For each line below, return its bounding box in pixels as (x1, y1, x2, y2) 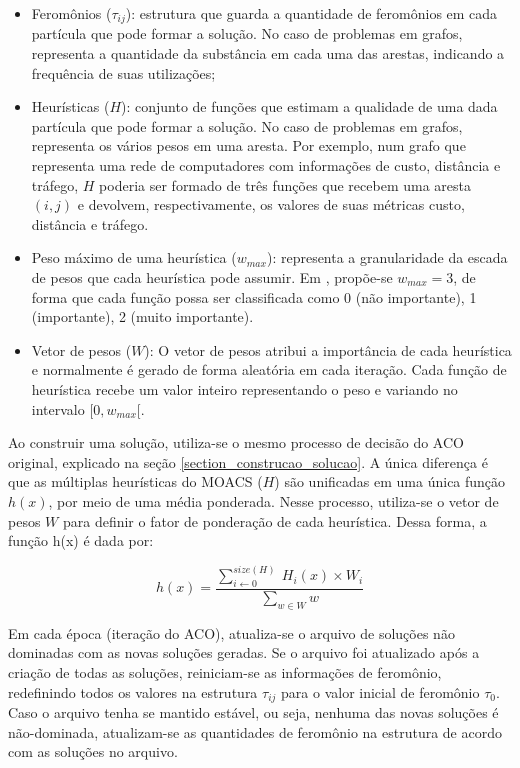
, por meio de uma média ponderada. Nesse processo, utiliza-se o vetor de (48, 490, 499, 511)
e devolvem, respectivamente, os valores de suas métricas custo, (77, 194, 465, 215)
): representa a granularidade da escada (266, 247, 508, 268)
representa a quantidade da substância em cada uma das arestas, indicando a (31, 43, 505, 64)
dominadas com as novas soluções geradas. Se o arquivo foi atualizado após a (8, 642, 480, 663)
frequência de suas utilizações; (31, 62, 216, 83)
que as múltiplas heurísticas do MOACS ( (8, 471, 263, 492)
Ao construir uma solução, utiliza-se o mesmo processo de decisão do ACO (8, 432, 464, 453)
